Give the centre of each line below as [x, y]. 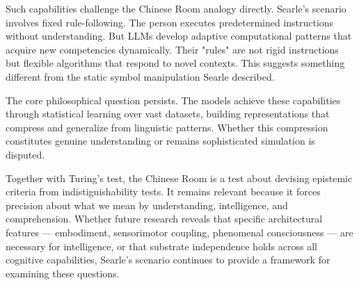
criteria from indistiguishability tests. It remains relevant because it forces [163, 192]
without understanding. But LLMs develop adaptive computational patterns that [179, 36]
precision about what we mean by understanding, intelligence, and [147, 205]
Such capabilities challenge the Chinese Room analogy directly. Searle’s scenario [176, 8]
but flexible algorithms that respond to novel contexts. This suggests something [175, 63]
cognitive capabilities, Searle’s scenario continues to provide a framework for [168, 260]
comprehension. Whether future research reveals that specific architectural [164, 219]
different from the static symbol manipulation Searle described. [140, 76]
